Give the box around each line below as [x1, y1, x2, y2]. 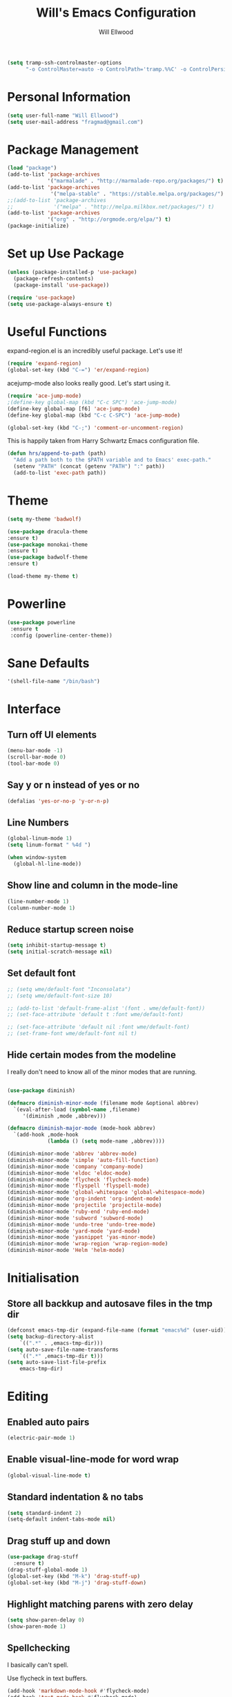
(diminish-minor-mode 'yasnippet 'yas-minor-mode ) [7, 1234, 156, 1241]
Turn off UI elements [7, 729, 97, 741]
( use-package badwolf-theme [7, 554, 88, 561]
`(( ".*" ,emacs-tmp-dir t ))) [19, 1352, 104, 1359]
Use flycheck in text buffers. [7, 1673, 88, 1682]
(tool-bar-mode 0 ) [7, 760, 60, 767]
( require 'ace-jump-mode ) [7, 392, 81, 399]
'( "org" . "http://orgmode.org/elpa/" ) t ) [47, 216, 171, 223]
